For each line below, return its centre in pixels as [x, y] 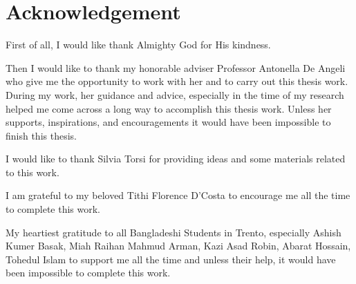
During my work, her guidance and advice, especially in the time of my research [175, 94]
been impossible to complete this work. [88, 273]
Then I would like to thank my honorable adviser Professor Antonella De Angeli [176, 67]
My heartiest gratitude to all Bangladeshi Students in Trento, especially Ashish [174, 232]
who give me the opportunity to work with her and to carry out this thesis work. [177, 81]
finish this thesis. [41, 135]
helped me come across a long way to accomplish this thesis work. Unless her [169, 108]
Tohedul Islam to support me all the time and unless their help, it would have [171, 259]
